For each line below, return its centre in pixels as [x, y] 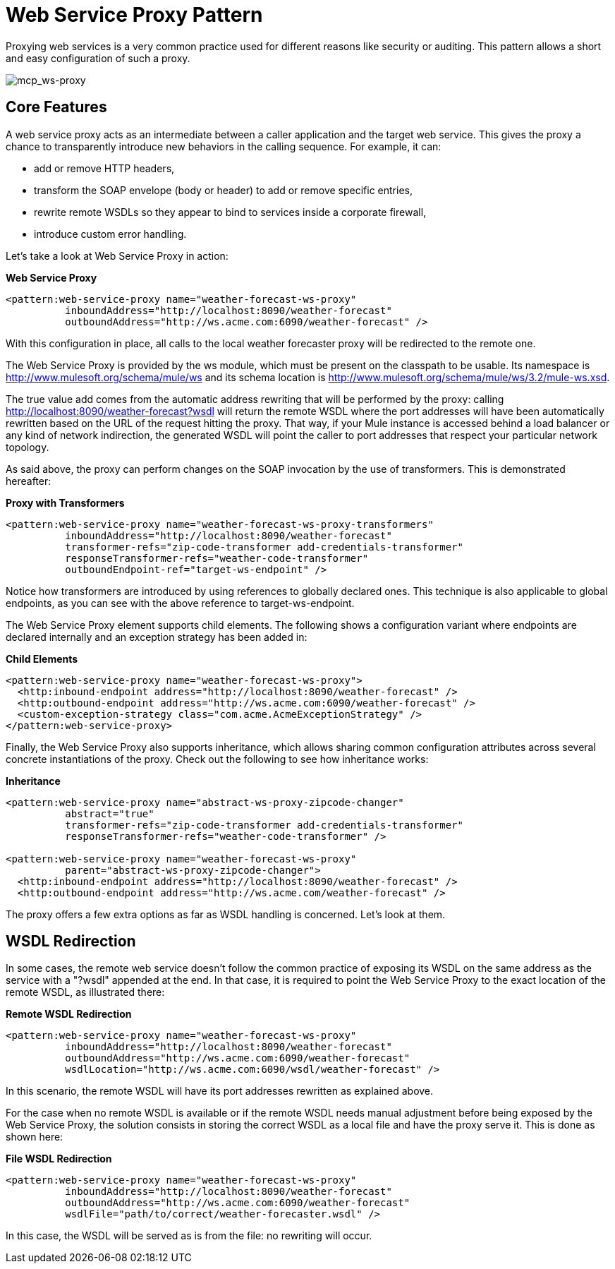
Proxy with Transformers [65, 503]
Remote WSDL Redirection [69, 1014]
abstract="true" [110, 813]
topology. [28, 447]
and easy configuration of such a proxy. [98, 58]
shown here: [35, 1137]
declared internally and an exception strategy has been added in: [157, 637]
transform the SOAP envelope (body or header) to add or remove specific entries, [224, 190]
